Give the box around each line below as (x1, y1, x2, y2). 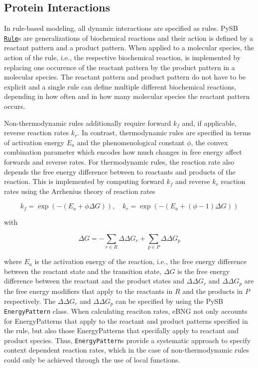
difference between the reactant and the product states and (4, 276, 184, 286)
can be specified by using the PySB (116, 295, 224, 306)
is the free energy (177, 266, 230, 276)
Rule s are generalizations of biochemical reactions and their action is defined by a (4, 32, 254, 43)
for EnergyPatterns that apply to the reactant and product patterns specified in (4, 315, 248, 326)
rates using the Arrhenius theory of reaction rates (4, 185, 155, 196)
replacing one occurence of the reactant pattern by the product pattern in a (4, 62, 235, 72)
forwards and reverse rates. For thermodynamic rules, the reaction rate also (4, 156, 235, 167)
